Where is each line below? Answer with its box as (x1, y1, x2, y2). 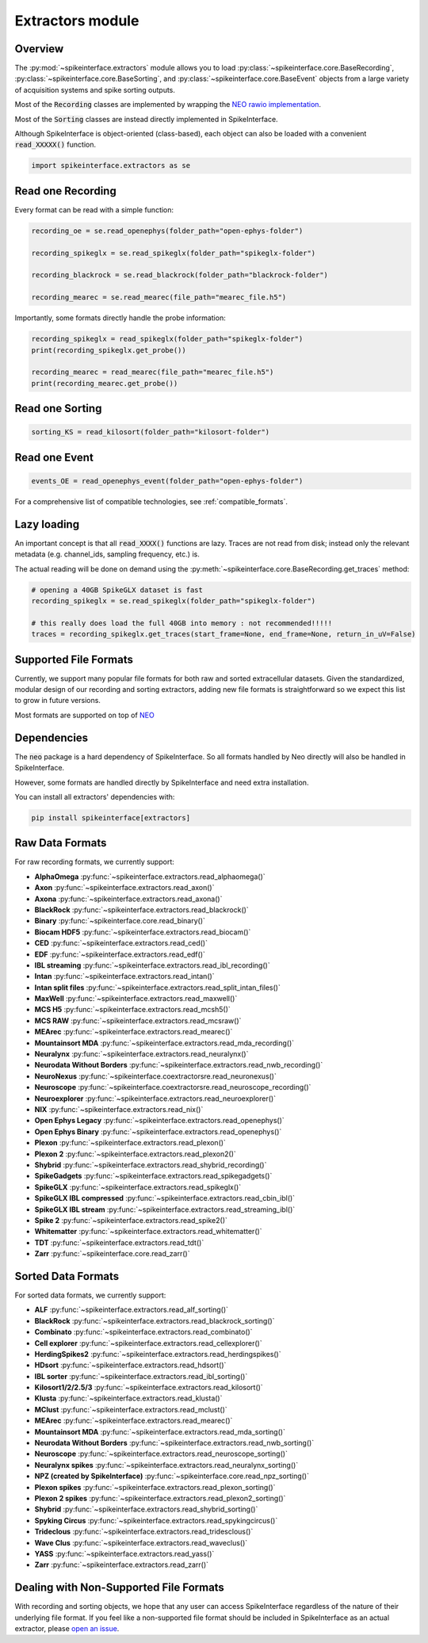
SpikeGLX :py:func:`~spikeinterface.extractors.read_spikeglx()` (34, 1182, 242, 1192)
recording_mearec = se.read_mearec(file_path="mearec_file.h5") (31, 293, 287, 302)
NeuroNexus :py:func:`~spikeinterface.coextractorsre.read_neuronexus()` (34, 1071, 277, 1081)
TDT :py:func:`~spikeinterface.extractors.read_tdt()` (34, 1237, 204, 1248)
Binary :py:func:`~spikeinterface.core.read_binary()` (34, 916, 206, 926)
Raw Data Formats (14, 836, 107, 850)
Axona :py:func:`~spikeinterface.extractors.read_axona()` (34, 894, 223, 904)
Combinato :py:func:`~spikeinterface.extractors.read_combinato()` (34, 1328, 253, 1337)
